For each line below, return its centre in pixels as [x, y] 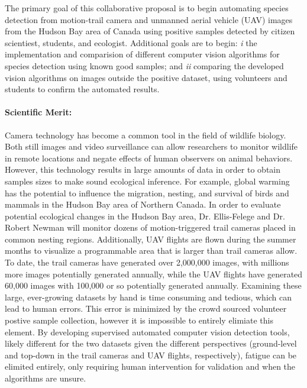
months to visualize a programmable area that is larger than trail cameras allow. [151, 250]
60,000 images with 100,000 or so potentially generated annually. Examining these [153, 285]
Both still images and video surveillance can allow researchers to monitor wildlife [151, 146]
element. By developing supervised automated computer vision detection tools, [147, 332]
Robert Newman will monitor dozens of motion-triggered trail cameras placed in [150, 227]
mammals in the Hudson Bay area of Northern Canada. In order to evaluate [143, 204]
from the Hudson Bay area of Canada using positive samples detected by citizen [150, 31]
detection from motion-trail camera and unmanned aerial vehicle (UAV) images [149, 19]
